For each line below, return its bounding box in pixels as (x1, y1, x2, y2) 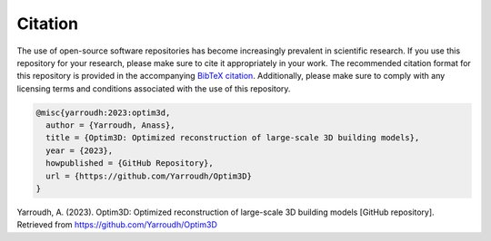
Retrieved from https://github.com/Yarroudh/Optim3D (16, 219, 218, 230)
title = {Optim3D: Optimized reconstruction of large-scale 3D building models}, (45, 132, 420, 143)
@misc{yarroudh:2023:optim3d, (35, 107, 171, 118)
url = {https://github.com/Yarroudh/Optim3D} (45, 170, 252, 181)
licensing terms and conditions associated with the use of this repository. (16, 82, 291, 94)
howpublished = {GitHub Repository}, (45, 159, 214, 169)
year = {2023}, (45, 145, 114, 156)
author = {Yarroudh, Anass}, (45, 120, 176, 130)
